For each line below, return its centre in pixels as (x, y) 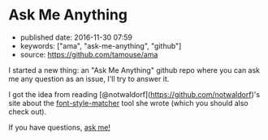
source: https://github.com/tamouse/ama (89, 54)
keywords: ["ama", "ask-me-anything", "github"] (101, 45)
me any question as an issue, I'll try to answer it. (89, 78)
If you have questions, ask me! (60, 127)
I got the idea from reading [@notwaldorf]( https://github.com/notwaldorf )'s (134, 94)
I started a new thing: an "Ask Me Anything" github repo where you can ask (134, 70)
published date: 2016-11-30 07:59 (76, 37)
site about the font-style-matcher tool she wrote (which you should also (129, 103)
